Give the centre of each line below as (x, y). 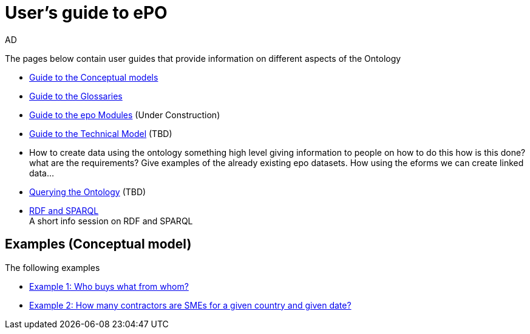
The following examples (53, 267)
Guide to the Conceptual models (94, 77)
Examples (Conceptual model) (98, 244)
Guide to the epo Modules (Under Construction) (125, 115)
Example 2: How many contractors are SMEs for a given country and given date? (190, 305)
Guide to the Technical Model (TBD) (101, 133)
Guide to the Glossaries (76, 96)
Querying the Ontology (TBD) (88, 192)
